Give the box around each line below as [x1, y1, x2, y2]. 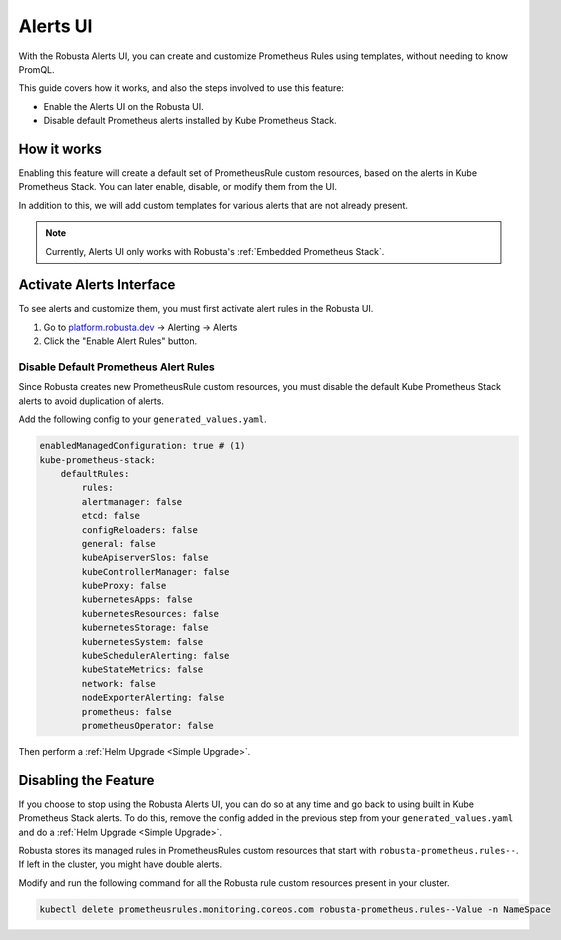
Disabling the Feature [18, 771, 155, 789]
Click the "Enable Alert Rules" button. [43, 335, 198, 347]
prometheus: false [81, 706, 172, 717]
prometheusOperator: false [81, 720, 214, 731]
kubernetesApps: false [81, 594, 194, 605]
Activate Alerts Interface [18, 276, 176, 294]
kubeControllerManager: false [81, 566, 230, 577]
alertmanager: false [81, 496, 183, 507]
